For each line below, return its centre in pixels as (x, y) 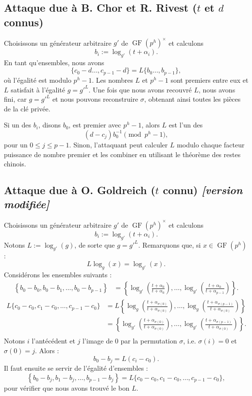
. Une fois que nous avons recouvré (140, 89)
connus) (24, 22)
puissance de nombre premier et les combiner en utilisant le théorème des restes (122, 154)
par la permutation (149, 341)
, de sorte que (95, 244)
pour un (16, 144)
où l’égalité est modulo (38, 80)
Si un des (18, 125)
